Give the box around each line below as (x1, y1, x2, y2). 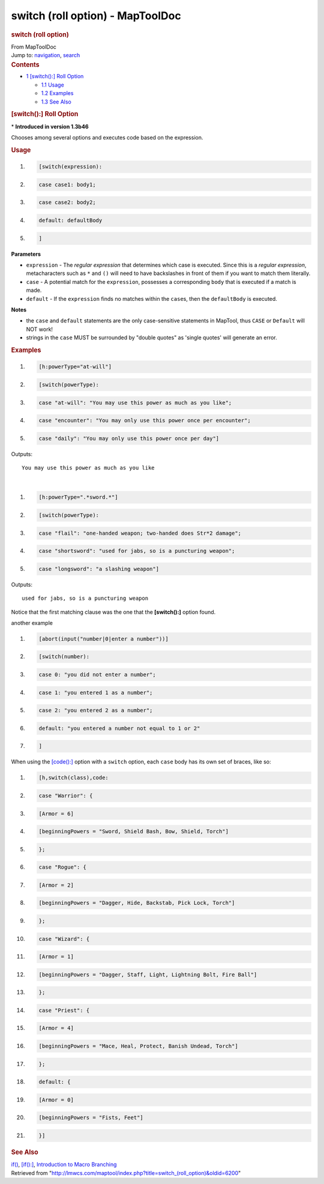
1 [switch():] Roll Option (26, 73, 84, 80)
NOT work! (26, 325, 53, 333)
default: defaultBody (38, 217, 103, 224)
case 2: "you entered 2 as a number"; (38, 707, 153, 714)
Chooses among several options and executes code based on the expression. (11, 134, 203, 141)
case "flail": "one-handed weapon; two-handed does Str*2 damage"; (38, 529, 242, 537)
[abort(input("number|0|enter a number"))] (38, 635, 169, 642)
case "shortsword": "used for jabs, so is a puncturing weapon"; (38, 547, 235, 555)
